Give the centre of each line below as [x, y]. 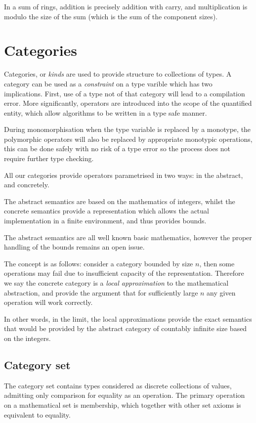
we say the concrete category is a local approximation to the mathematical [116, 283]
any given [221, 292]
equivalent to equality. [37, 414]
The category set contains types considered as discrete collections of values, [118, 385]
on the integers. [27, 338]
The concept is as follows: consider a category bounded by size [99, 263]
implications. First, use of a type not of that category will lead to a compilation [125, 93]
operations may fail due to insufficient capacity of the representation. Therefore [124, 273]
